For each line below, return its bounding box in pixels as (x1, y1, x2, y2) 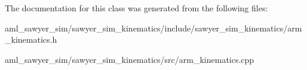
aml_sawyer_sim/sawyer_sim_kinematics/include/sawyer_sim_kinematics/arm (5, 21, 302, 34)
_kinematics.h (5, 33, 57, 46)
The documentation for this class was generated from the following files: (5, 2, 268, 14)
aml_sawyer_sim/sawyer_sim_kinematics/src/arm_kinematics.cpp (5, 53, 254, 65)
